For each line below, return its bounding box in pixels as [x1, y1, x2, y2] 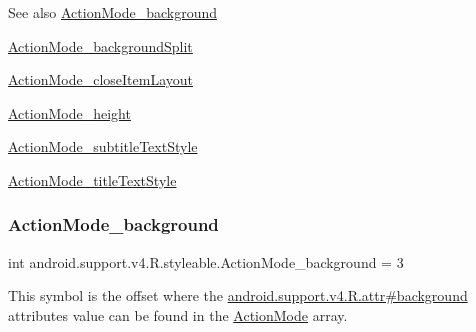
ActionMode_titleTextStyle [8, 169, 177, 190]
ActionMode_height [8, 102, 131, 123]
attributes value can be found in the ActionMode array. [8, 304, 348, 325]
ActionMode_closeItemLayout [8, 69, 193, 90]
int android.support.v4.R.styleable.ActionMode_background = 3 [8, 251, 404, 272]
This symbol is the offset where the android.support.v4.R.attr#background [8, 285, 468, 306]
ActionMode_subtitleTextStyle [8, 136, 198, 157]
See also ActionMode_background [8, 2, 217, 22]
